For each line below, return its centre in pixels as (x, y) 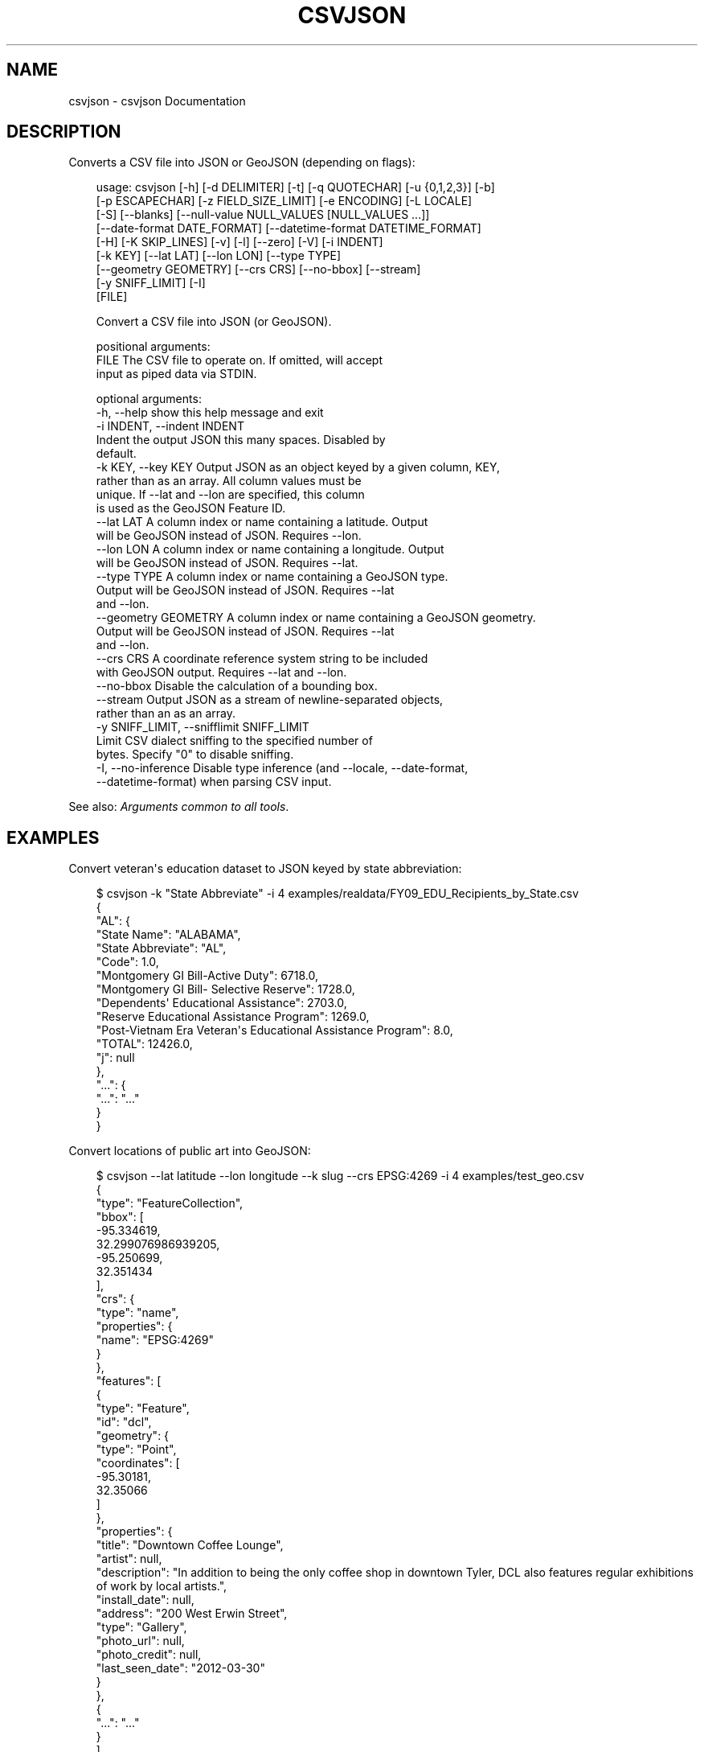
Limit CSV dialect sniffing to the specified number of (234, 741)
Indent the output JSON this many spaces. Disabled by (241, 440)
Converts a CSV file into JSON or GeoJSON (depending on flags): (242, 162)
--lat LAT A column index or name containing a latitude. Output (262, 522)
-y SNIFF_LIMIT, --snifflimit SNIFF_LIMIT (203, 727)
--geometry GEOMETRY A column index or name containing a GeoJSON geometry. (316, 618)
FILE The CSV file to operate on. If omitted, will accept (239, 360)
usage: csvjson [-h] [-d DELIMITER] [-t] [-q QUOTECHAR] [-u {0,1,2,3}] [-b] (295, 187)
